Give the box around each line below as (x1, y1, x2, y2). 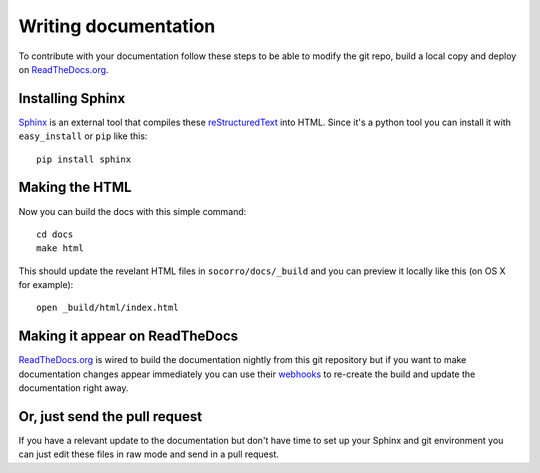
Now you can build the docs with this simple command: (18, 205, 247, 217)
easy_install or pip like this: (18, 130, 148, 142)
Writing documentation (18, 15, 216, 37)
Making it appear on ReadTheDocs (18, 328, 239, 345)
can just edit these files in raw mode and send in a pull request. (18, 448, 280, 460)
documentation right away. (18, 382, 129, 394)
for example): (18, 279, 74, 291)
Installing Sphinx (18, 90, 126, 107)
